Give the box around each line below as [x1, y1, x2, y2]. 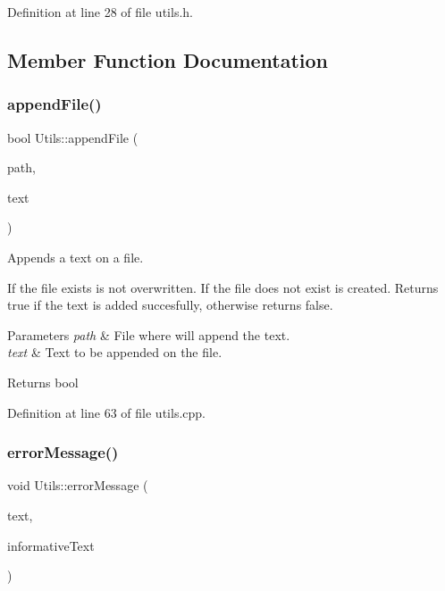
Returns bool [7, 372, 79, 391]
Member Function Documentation [7, 46, 329, 73]
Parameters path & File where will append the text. [7, 325, 290, 344]
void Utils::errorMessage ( [7, 476, 148, 495]
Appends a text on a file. [7, 247, 144, 266]
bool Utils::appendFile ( [7, 128, 139, 146]
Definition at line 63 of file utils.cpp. [7, 403, 206, 421]
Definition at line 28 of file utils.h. [7, 3, 193, 21]
